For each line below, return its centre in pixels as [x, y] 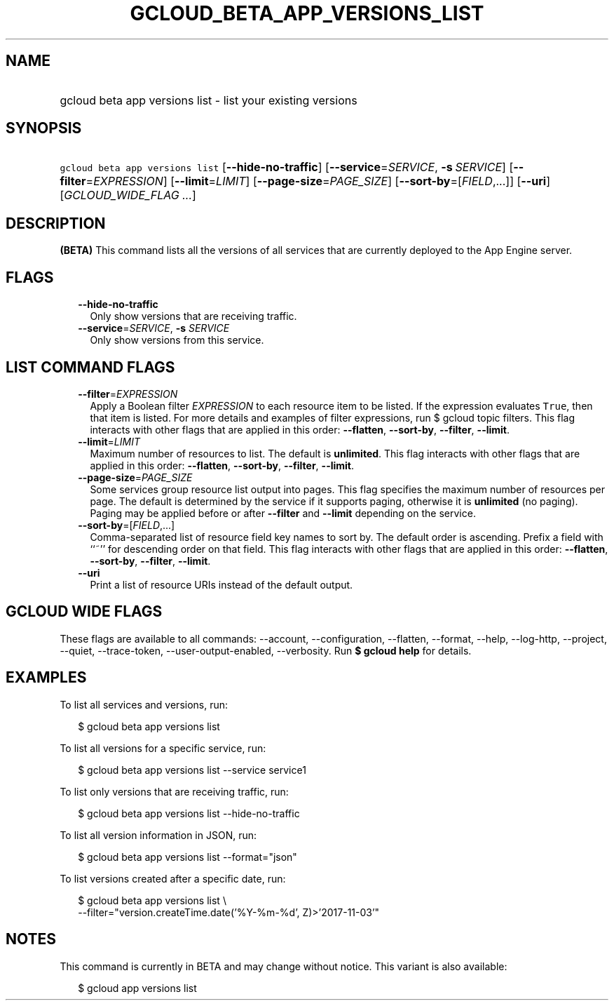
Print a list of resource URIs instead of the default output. [221, 584]
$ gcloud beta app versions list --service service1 [192, 770]
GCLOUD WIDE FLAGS [84, 612]
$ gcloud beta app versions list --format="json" [187, 857]
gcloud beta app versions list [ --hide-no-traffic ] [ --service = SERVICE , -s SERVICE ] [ [287, 167]
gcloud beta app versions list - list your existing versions [209, 100]
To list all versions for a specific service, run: [163, 748]
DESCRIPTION [56, 223]
